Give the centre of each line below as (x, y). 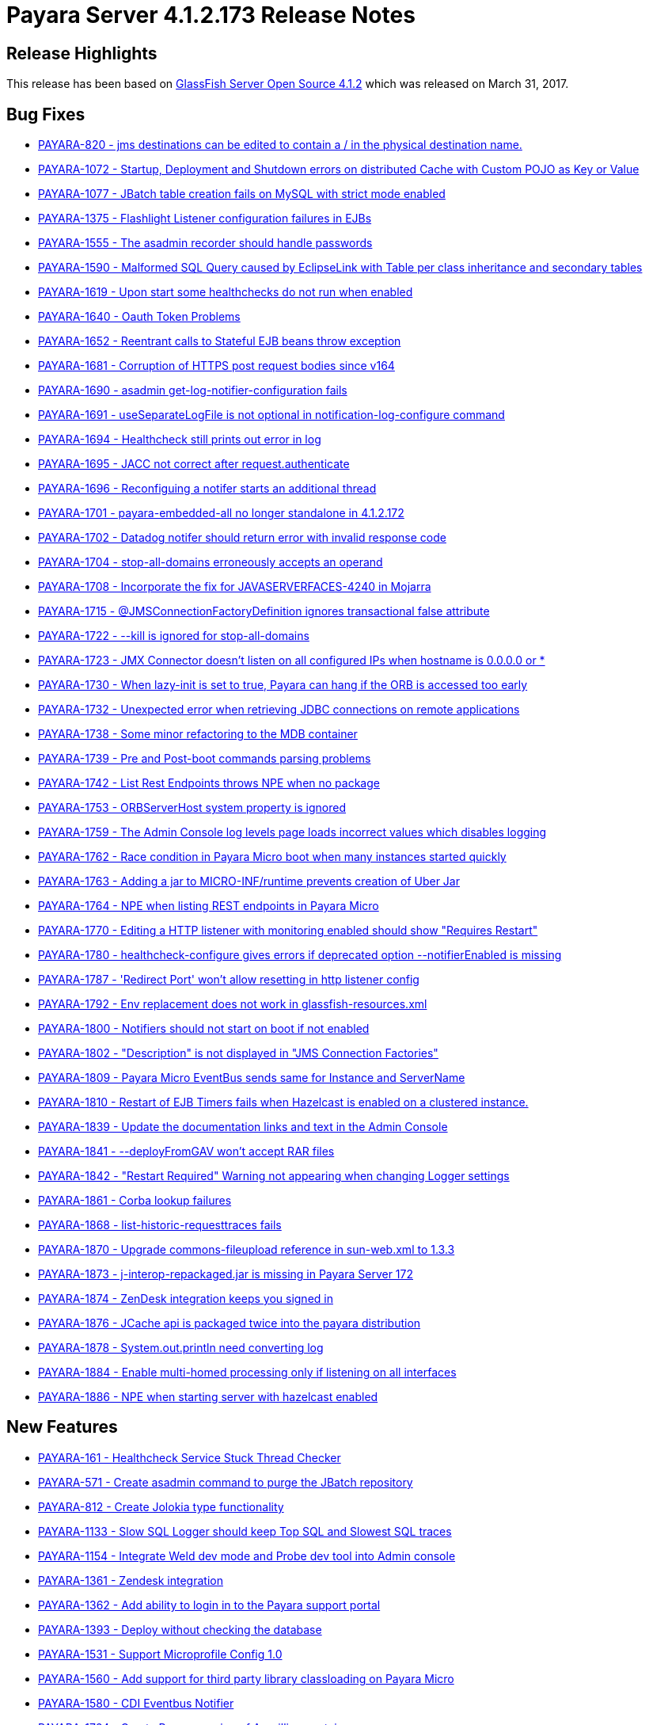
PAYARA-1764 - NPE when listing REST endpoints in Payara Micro (209, 906)
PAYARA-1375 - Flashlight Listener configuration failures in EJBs (205, 219)
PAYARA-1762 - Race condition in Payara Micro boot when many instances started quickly (272, 857)
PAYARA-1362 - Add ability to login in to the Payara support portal (209, 1605)
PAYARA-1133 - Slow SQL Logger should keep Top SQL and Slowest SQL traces (245, 1531)
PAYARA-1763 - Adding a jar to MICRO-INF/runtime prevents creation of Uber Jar (249, 882)
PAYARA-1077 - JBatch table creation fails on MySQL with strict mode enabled (242, 194)
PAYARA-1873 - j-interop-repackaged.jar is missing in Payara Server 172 (226, 1274)
